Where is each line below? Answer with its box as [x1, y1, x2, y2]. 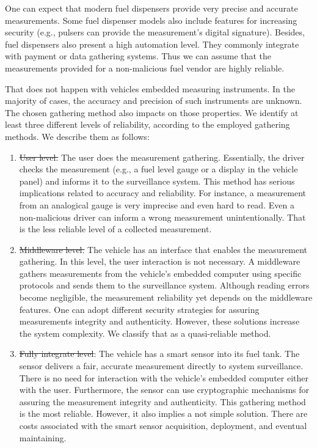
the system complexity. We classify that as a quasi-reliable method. [19, 326, 271, 339]
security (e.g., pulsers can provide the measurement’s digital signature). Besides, [5, 26, 305, 39]
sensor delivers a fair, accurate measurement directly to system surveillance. [19, 359, 304, 372]
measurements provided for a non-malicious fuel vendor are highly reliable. [5, 61, 285, 74]
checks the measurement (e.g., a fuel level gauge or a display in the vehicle [19, 163, 298, 175]
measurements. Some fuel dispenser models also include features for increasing [5, 13, 297, 26]
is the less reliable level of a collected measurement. [19, 222, 212, 235]
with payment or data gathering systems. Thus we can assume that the [5, 50, 272, 62]
